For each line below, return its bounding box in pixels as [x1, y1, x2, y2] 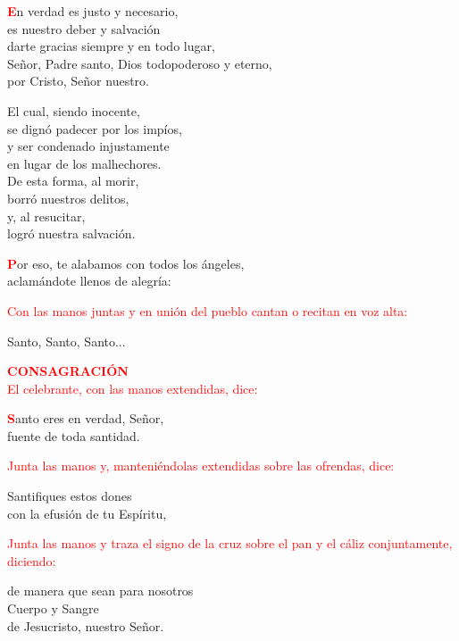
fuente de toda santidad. [7, 426, 140, 445]
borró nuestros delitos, [7, 188, 129, 207]
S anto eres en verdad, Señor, [7, 409, 164, 428]
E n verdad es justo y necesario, [7, 2, 179, 20]
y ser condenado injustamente [7, 137, 170, 155]
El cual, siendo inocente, [7, 101, 140, 120]
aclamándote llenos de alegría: [7, 271, 171, 290]
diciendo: [7, 551, 56, 570]
